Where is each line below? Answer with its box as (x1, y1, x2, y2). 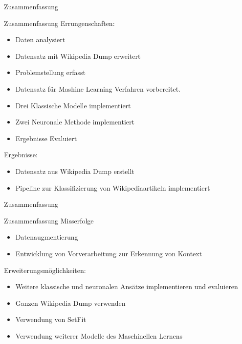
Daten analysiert (15, 34, 66, 45)
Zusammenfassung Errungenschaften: (4, 18, 115, 28)
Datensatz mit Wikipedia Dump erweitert (15, 50, 141, 61)
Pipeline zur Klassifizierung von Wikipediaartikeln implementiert (15, 182, 210, 193)
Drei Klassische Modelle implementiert (15, 100, 131, 110)
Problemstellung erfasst (15, 67, 86, 77)
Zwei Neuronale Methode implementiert (15, 117, 134, 127)
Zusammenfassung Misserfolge (4, 215, 94, 225)
